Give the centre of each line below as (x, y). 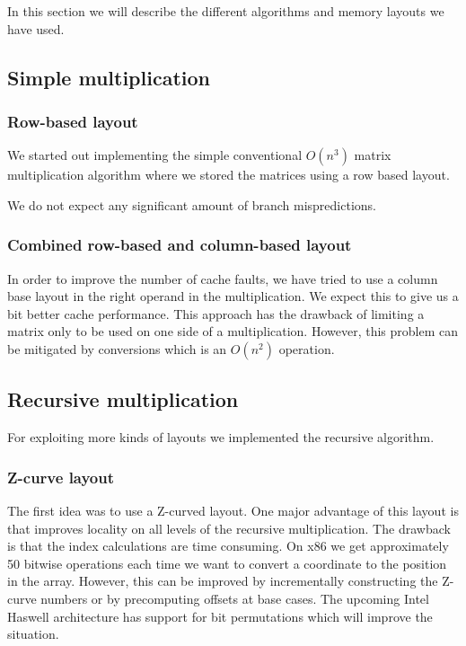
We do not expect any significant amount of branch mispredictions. (192, 204)
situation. (33, 634)
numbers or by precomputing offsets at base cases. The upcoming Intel (235, 598)
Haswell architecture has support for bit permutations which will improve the (220, 616)
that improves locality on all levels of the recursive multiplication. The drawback (229, 528)
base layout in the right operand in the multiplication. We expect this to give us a (233, 296)
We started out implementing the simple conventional (155, 155)
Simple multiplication (109, 77)
